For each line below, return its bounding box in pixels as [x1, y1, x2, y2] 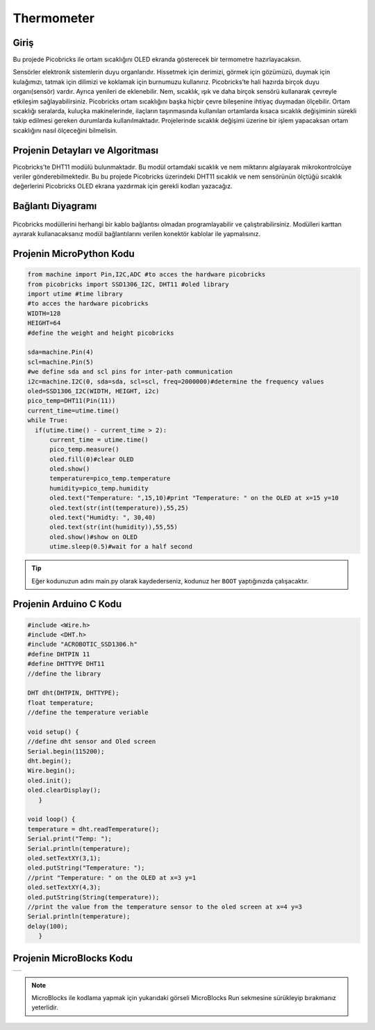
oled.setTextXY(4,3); [27, 883, 101, 892]
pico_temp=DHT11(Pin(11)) [27, 397, 116, 405]
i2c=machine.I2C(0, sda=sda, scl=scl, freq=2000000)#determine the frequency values [27, 377, 324, 385]
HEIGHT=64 [27, 319, 61, 327]
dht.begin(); [27, 757, 72, 765]
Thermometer [12, 10, 95, 26]
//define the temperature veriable [27, 708, 149, 717]
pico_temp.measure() [49, 445, 119, 454]
